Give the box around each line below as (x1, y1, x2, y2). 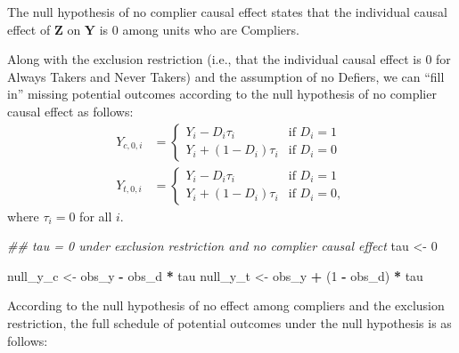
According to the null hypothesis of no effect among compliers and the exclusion (7, 296, 445, 315)
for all (79, 206, 112, 225)
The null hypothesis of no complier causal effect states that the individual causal (7, 3, 447, 20)
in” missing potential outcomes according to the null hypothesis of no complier (7, 84, 437, 103)
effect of (7, 20, 51, 38)
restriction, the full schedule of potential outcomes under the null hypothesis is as (7, 314, 452, 332)
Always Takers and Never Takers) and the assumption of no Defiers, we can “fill (7, 67, 445, 85)
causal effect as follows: (7, 101, 134, 120)
